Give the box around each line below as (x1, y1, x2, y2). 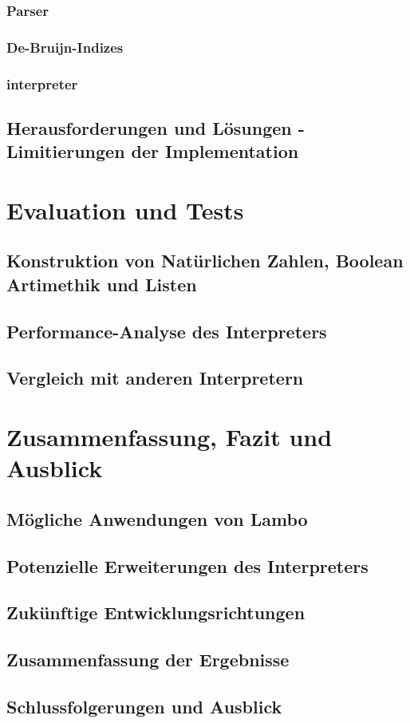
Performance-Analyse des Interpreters (6, 318, 327, 343)
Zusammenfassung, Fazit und (6, 421, 333, 452)
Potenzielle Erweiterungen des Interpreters (6, 553, 369, 578)
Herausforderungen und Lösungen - (6, 115, 305, 140)
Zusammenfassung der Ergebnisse (6, 647, 290, 672)
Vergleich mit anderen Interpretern (6, 365, 304, 390)
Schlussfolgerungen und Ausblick (6, 693, 282, 718)
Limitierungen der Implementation (6, 139, 299, 164)
